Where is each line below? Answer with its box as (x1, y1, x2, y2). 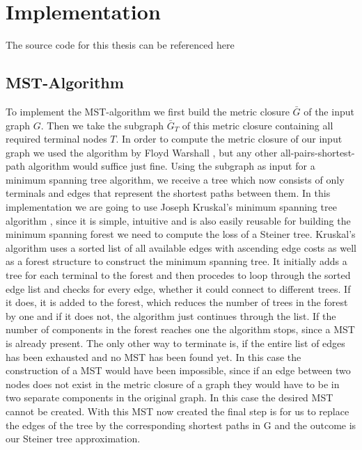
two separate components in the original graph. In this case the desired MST (6, 390, 333, 405)
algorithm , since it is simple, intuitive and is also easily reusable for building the (6, 213, 351, 227)
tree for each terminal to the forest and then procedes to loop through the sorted (6, 268, 351, 282)
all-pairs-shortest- (280, 145, 355, 159)
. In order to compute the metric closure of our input (116, 131, 343, 146)
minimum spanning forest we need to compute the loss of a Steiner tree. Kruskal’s (6, 227, 356, 241)
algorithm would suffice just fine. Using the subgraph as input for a (28, 159, 315, 173)
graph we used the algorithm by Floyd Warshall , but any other (6, 145, 278, 159)
